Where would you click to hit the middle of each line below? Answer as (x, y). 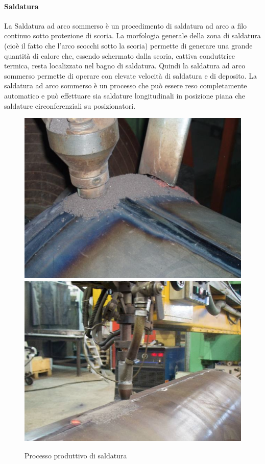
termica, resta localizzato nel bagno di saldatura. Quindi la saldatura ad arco (125, 66)
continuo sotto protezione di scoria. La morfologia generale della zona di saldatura (132, 35)
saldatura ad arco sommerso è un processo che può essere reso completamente (126, 86)
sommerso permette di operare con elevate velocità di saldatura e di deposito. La (130, 75)
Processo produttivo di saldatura (76, 455)
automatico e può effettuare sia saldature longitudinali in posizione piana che (125, 95)
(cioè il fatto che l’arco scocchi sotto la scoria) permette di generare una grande (128, 45)
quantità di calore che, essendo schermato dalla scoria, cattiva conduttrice (119, 55)
